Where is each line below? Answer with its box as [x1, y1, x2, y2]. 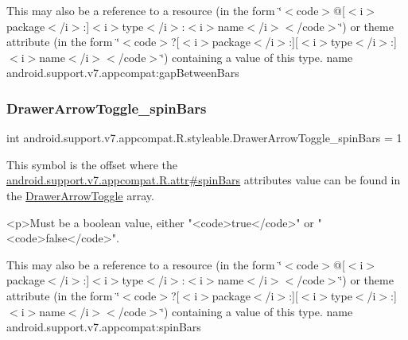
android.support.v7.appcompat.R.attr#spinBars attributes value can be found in [6, 172, 401, 188]
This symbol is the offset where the [6, 156, 177, 172]
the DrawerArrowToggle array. [6, 187, 154, 203]
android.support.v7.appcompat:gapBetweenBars [6, 64, 239, 81]
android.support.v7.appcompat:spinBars [6, 319, 201, 335]
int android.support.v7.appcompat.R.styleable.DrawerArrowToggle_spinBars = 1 [6, 129, 402, 146]
